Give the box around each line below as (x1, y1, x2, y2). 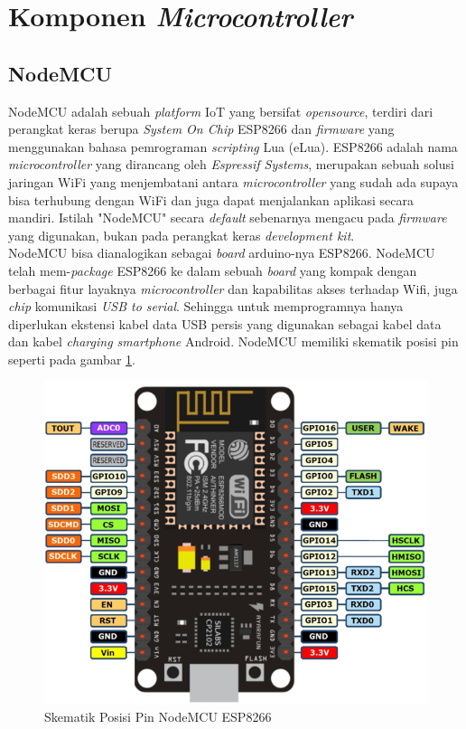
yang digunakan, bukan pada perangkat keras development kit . (8, 225, 355, 244)
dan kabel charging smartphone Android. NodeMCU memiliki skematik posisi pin (8, 332, 459, 351)
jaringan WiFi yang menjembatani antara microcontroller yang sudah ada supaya (8, 172, 459, 191)
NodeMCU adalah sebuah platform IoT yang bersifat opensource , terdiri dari (8, 101, 433, 120)
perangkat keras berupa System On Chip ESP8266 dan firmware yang (8, 119, 395, 138)
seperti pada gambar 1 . (8, 349, 135, 368)
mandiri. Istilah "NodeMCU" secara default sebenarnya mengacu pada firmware (8, 208, 447, 227)
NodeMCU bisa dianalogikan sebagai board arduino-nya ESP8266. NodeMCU (8, 243, 435, 262)
